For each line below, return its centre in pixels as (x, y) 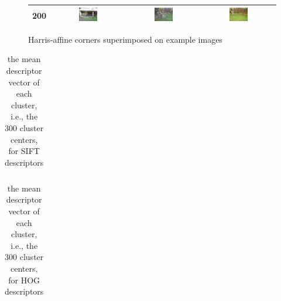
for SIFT (24, 151)
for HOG (24, 280)
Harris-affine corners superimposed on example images (125, 39)
